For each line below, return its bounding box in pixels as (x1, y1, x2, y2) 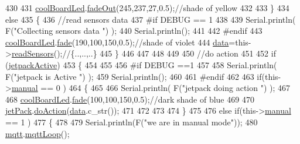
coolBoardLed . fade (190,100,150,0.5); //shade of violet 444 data (5, 36, 229, 48)
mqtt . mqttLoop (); (5, 127, 70, 139)
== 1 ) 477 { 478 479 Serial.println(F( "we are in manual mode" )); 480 (5, 115, 258, 128)
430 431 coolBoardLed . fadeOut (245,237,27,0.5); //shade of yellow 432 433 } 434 (5, 2, 289, 13)
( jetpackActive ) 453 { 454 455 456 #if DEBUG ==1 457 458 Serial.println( (5, 58, 277, 71)
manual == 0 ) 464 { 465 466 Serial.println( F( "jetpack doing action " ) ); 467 (11, 82, 291, 94)
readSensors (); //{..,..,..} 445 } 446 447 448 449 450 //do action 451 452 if (11, 47, 276, 59)
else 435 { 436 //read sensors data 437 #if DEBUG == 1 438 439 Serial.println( (5, 13, 296, 25)
